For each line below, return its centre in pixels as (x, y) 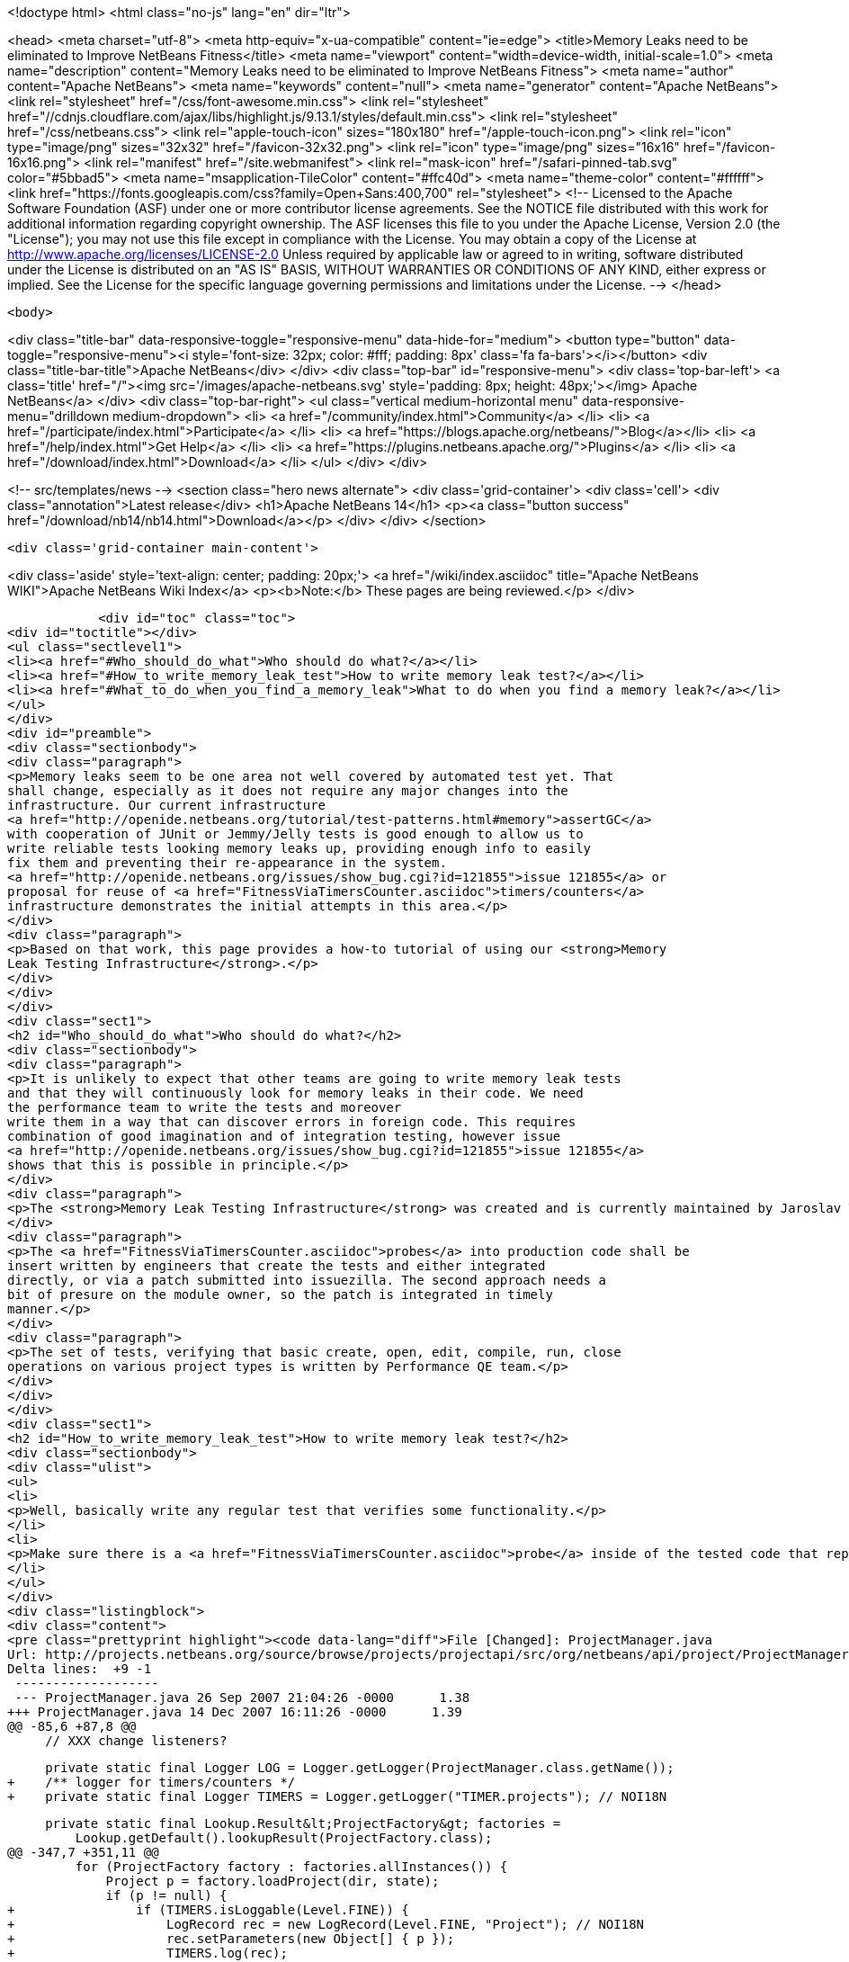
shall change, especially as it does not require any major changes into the (288, 791)
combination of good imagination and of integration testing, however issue (284, 1136)
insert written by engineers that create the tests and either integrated (277, 1266)
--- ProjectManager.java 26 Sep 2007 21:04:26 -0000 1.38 (242, 1698)
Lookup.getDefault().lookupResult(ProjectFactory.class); (284, 1838)
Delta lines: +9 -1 (80, 1669)
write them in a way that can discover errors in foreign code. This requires (292, 1122)
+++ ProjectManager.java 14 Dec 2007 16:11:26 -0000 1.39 (235, 1712)
